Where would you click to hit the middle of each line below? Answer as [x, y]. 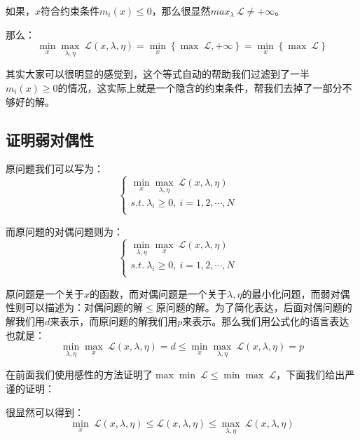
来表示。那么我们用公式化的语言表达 [266, 321]
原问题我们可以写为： [55, 169]
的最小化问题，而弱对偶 [296, 293]
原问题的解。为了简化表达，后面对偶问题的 [254, 307]
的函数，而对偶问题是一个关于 [159, 293]
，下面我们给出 [311, 374]
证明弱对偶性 [50, 139]
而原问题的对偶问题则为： [64, 231]
